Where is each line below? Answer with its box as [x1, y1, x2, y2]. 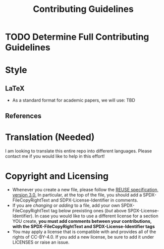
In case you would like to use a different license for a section [34, 213, 159, 219]
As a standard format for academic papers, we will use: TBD [12, 98, 135, 103]
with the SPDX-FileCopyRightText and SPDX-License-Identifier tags [12, 224, 155, 230]
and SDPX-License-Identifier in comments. [51, 197, 138, 203]
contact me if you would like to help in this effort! [5, 153, 105, 159]
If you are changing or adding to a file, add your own [12, 202, 120, 208]
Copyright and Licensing [5, 170, 109, 182]
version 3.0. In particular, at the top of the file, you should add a [12, 192, 142, 198]
